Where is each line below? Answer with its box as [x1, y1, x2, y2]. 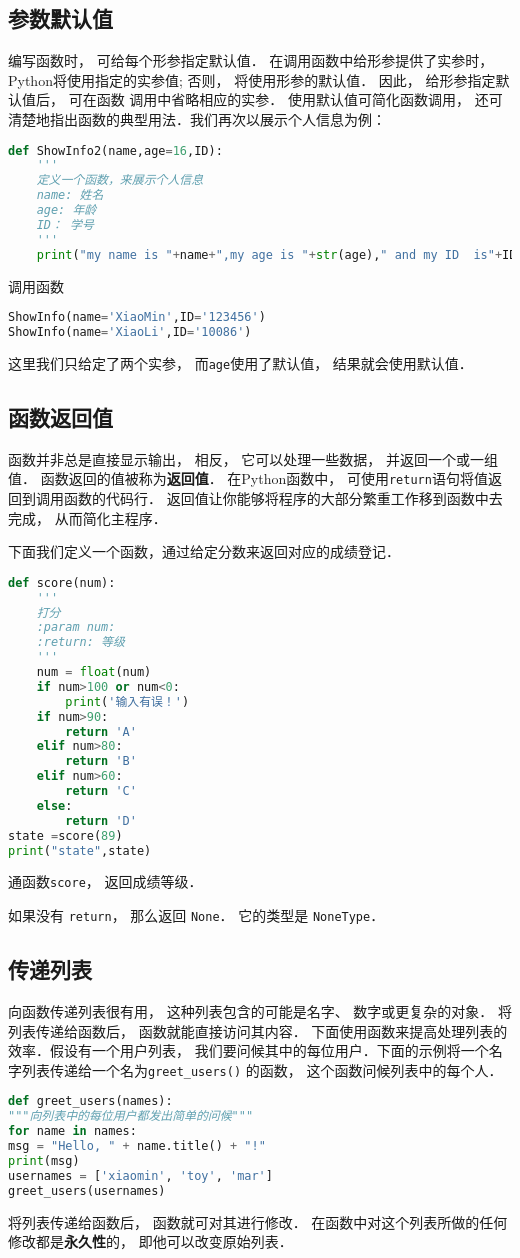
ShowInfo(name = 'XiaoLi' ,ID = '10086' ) [8, 325, 252, 340]
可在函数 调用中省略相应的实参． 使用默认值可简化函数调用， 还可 [68, 89, 503, 110]
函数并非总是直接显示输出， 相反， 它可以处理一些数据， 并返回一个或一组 [8, 448, 498, 469]
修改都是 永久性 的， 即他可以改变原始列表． [8, 1231, 293, 1252]
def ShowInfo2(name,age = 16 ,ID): [8, 143, 223, 158]
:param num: [36, 620, 116, 635]
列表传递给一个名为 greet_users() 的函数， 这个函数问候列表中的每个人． [21, 1059, 503, 1080]
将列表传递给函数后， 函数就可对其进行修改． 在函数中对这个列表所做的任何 [8, 1211, 508, 1232]
